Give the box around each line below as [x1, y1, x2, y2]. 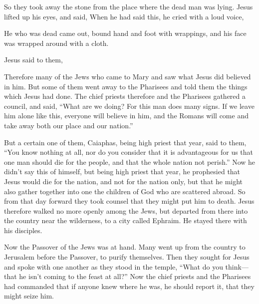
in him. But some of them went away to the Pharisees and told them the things [4, 81, 248, 91]
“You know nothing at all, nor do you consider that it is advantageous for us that [4, 147, 254, 157]
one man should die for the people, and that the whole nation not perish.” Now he [4, 156, 256, 167]
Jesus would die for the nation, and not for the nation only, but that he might [4, 176, 243, 186]
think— [225, 261, 249, 272]
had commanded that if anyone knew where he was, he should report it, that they [4, 281, 255, 291]
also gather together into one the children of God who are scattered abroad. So [4, 186, 246, 196]
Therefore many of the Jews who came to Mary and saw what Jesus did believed [4, 71, 251, 81]
